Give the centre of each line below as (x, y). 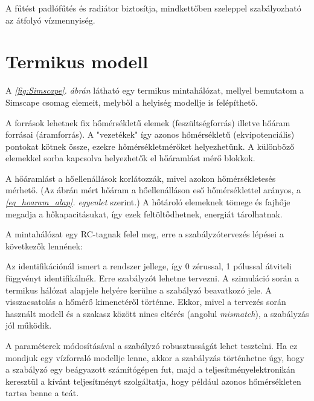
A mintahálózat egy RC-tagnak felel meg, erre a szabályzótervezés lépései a (145, 234)
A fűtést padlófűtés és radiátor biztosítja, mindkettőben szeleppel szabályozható (153, 8)
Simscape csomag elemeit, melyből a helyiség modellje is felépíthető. (132, 102)
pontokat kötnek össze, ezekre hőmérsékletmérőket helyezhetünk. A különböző (150, 146)
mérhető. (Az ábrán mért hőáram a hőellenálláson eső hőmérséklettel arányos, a (153, 190)
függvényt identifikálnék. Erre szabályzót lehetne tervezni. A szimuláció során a (152, 278)
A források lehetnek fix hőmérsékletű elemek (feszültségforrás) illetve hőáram (148, 122)
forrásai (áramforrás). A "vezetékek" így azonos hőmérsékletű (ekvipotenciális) (150, 134)
